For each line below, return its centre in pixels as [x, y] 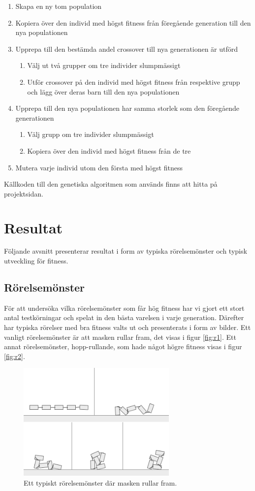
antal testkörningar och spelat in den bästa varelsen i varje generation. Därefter [124, 317]
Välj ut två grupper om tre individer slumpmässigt [104, 65]
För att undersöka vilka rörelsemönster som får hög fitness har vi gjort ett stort [124, 308]
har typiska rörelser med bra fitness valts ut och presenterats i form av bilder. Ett [127, 327]
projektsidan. [24, 193]
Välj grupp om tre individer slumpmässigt [91, 134]
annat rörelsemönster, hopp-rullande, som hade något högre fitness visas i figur [123, 346]
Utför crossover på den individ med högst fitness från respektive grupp [134, 82]
